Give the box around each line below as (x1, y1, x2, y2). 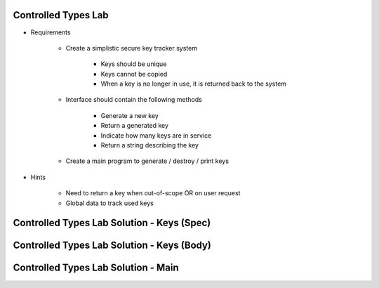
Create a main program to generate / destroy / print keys (65, 157, 230, 165)
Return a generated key (100, 122, 168, 130)
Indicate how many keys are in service (100, 131, 212, 140)
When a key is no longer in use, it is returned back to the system (100, 79, 287, 88)
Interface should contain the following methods (65, 96, 203, 104)
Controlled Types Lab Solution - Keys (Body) (13, 240, 212, 251)
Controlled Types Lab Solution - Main (13, 262, 179, 274)
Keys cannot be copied (100, 70, 168, 78)
